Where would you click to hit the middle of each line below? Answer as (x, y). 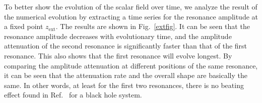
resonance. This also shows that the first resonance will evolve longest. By (118, 55)
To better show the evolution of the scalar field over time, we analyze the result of (131, 6)
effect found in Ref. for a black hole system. (73, 95)
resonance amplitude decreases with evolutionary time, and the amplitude (118, 36)
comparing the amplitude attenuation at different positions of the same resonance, (131, 65)
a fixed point (24, 26)
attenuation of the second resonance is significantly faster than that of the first (126, 46)
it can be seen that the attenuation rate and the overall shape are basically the (126, 75)
